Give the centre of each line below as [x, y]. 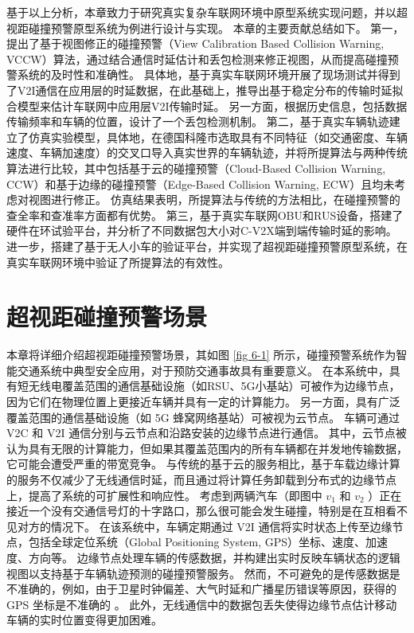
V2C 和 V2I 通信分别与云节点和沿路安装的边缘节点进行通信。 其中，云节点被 [207, 433]
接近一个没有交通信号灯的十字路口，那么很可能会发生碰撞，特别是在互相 [196, 511]
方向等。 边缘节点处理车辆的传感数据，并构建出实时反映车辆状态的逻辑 [214, 557]
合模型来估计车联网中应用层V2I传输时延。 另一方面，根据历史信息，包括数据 [207, 105]
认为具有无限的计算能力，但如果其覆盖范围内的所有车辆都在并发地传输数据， [207, 448]
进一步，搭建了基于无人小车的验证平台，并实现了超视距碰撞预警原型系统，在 [207, 246]
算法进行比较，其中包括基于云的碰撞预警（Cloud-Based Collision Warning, [196, 168]
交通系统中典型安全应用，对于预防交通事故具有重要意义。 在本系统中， [203, 370]
